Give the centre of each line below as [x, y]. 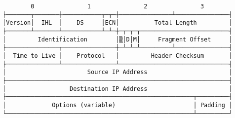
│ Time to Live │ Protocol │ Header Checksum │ [117, 56]
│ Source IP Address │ [117, 72]
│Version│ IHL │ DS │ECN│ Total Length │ [117, 23]
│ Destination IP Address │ [117, 89]
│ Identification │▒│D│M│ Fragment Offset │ [117, 39]
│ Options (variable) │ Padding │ [117, 105]
